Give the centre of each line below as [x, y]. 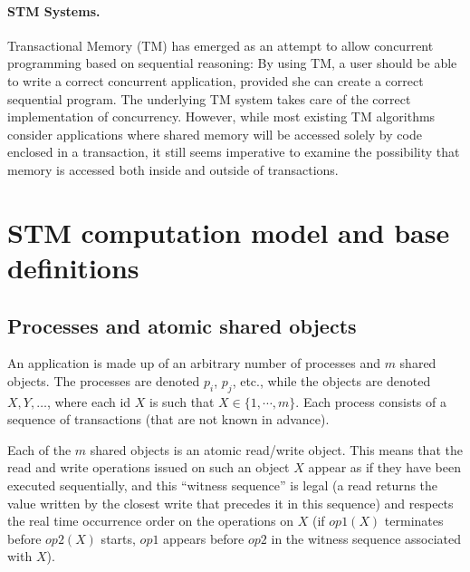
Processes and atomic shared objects [182, 325]
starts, [118, 538]
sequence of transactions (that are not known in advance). [168, 419]
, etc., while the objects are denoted [331, 380]
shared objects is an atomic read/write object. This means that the [276, 449]
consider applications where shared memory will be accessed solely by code [215, 134]
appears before [204, 538]
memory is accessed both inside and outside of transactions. [173, 169]
